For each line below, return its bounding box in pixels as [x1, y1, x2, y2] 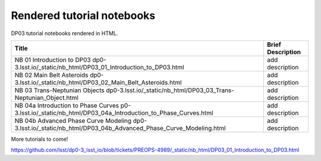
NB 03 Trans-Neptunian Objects [14, 86, 105, 94]
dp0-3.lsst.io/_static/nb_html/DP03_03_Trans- [106, 86, 235, 94]
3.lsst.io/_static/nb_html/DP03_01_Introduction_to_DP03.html [14, 63, 184, 71]
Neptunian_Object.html [14, 93, 78, 102]
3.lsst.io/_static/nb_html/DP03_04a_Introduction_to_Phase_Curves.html [14, 109, 213, 117]
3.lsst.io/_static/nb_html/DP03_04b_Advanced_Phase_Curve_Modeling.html [14, 124, 226, 132]
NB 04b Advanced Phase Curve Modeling [14, 116, 132, 125]
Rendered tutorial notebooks [11, 9, 156, 22]
